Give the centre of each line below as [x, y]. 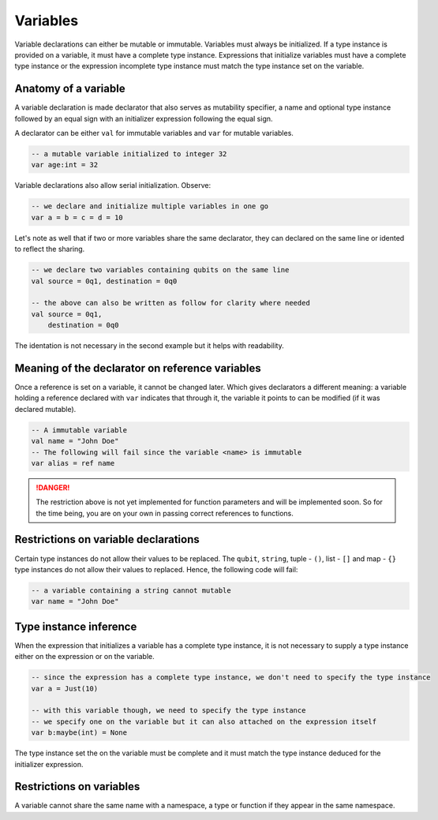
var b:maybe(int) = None [79, 733]
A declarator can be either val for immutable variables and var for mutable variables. [154, 133]
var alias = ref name [73, 463]
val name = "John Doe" [75, 441]
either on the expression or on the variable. [85, 657]
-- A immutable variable [79, 430]
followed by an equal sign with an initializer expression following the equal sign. [144, 118]
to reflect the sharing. [50, 249]
